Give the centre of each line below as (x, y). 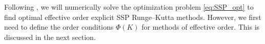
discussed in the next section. (50, 37)
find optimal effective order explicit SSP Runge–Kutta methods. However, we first (133, 17)
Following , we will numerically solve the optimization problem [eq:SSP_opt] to (129, 7)
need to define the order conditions (59, 27)
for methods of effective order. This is (201, 27)
